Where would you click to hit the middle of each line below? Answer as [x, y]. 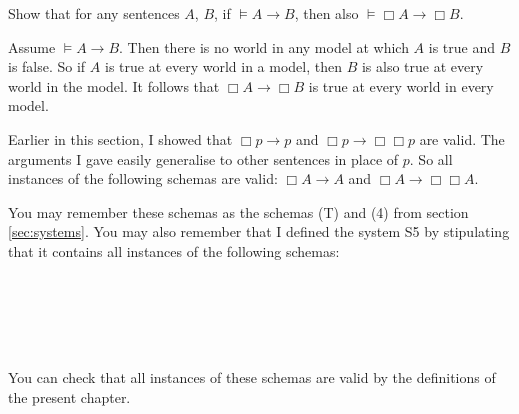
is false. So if [47, 66]
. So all [431, 158]
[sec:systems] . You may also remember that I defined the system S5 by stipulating [259, 231]
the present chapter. [69, 396]
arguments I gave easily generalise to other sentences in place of [203, 158]
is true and [461, 46]
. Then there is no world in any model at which [264, 46]
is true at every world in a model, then [223, 66]
